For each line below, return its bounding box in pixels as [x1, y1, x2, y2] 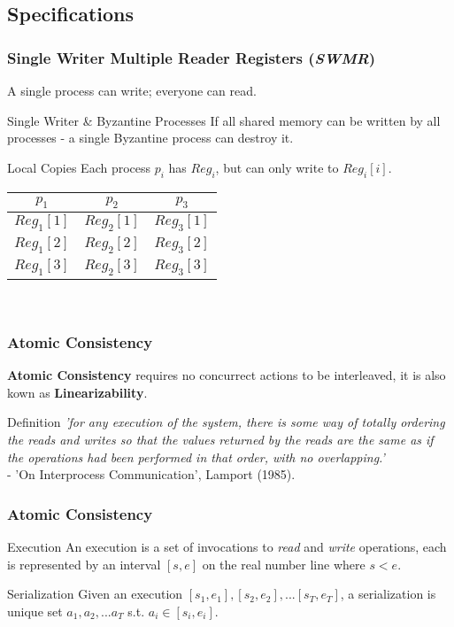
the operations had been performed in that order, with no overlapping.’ [7, 447, 385, 466]
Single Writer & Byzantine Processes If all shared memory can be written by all [7, 111, 441, 129]
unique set [7, 601, 63, 620]
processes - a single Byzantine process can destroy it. [7, 128, 294, 147]
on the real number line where [202, 554, 366, 573]
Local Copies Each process [7, 158, 151, 176]
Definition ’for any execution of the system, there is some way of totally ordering [7, 413, 445, 431]
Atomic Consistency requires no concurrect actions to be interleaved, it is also [7, 366, 446, 384]
